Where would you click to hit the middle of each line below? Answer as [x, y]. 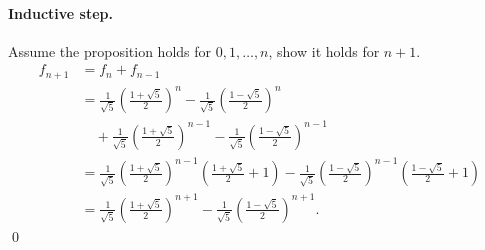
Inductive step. [61, 12]
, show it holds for [324, 50]
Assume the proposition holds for [110, 50]
